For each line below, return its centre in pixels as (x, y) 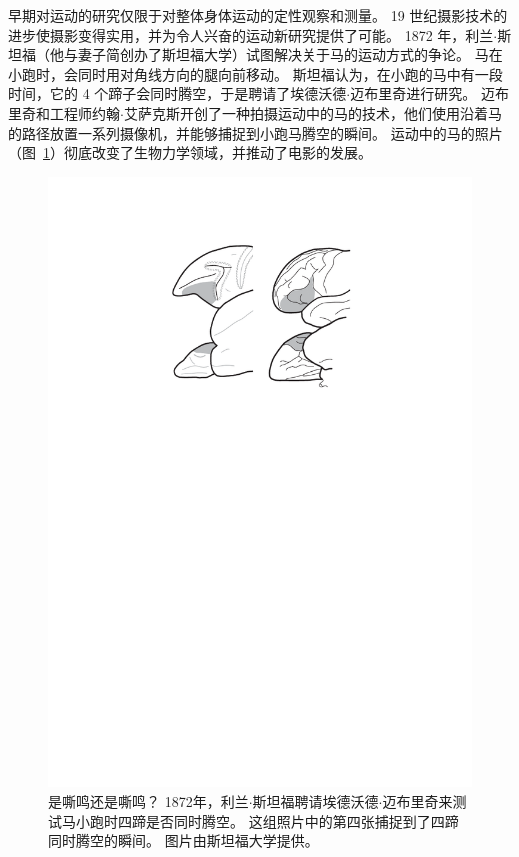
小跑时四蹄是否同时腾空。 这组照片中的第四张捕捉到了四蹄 (267, 820)
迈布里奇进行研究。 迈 (422, 93)
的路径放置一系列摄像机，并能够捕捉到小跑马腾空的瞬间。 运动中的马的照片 (255, 132)
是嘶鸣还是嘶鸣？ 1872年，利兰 (148, 800)
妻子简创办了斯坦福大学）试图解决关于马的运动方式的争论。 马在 (290, 54)
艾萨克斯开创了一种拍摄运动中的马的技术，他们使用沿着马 (312, 112)
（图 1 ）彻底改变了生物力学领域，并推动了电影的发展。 (190, 152)
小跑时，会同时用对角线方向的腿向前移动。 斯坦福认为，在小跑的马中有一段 (255, 73)
